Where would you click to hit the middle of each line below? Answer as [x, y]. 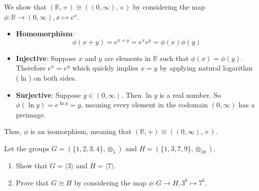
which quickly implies [105, 68]
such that [174, 58]
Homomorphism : [45, 34]
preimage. [31, 114]
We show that [25, 7]
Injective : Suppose [46, 58]
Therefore [31, 68]
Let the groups [27, 148]
